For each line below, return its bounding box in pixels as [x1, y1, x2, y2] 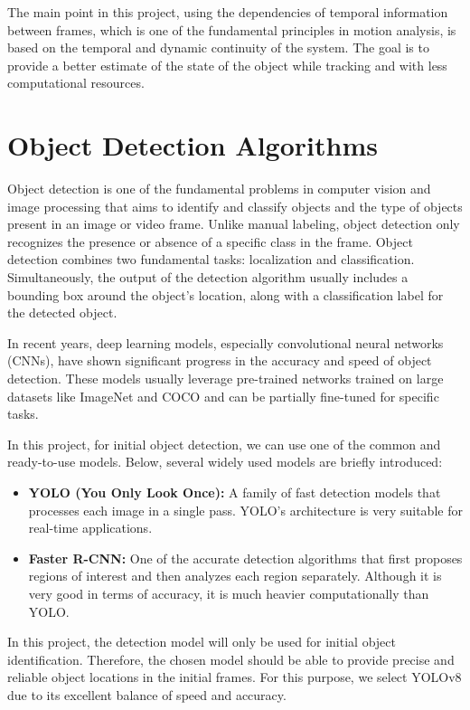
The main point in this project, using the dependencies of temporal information [7, 3, 448, 21]
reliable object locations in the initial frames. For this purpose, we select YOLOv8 [7, 667, 462, 686]
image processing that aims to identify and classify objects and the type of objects [7, 196, 463, 215]
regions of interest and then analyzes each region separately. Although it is [28, 566, 442, 585]
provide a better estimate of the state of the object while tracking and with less [7, 55, 447, 74]
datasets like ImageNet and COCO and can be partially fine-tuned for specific [7, 386, 439, 405]
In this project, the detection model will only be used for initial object [7, 632, 396, 651]
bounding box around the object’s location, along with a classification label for [7, 285, 444, 304]
